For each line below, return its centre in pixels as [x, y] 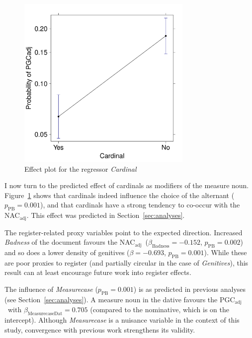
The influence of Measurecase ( [51, 289]
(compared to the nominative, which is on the [160, 309]
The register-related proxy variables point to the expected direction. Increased [124, 232]
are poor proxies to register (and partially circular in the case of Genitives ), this [126, 262]
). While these [225, 252]
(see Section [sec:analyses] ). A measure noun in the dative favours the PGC [120, 299]
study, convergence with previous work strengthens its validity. [100, 329]
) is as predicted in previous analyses [190, 289]
